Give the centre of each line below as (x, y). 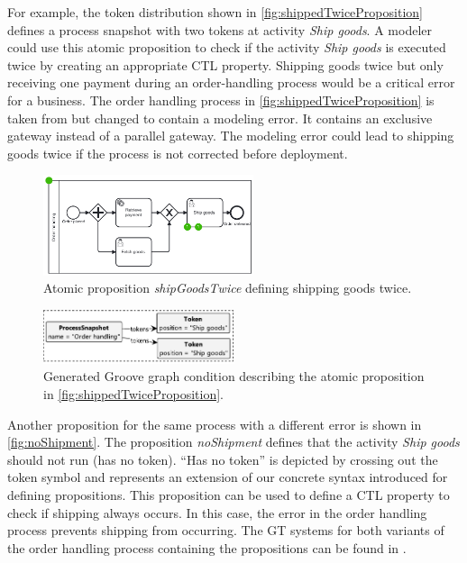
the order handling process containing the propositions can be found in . (207, 547)
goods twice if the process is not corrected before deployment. (178, 153)
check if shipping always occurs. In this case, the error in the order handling (217, 512)
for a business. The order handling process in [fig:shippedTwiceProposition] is (221, 100)
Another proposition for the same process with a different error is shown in (215, 424)
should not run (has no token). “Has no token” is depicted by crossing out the (223, 459)
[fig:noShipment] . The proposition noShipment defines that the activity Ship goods (233, 442)
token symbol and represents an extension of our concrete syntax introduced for (228, 477)
